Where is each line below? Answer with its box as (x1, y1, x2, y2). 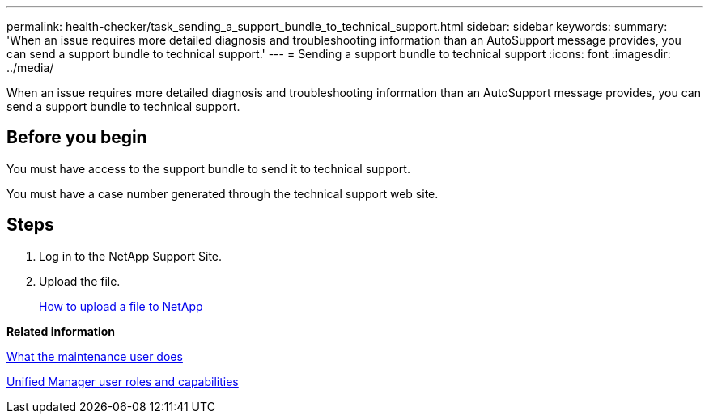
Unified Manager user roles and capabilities (6, 374, 239, 388)
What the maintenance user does (6, 349, 183, 363)
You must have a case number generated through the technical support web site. (6, 186, 439, 201)
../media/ (6, 61, 54, 74)
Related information (6, 324, 116, 338)
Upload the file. (39, 274, 121, 288)
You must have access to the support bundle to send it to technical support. (6, 161, 410, 176)
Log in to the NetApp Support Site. (39, 248, 223, 263)
